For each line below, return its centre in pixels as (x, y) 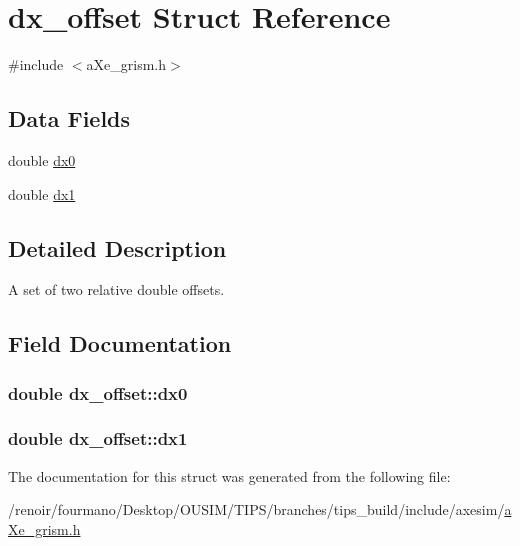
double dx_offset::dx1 (98, 438)
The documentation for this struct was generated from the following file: (229, 475)
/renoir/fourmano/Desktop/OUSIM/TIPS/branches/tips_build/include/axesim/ (256, 509)
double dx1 (42, 193)
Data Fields (69, 118)
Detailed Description (117, 247)
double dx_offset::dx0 (98, 392)
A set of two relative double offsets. (116, 289)
